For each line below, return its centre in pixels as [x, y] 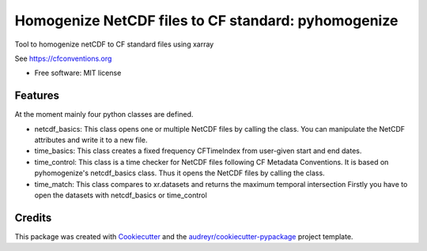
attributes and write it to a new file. [91, 140]
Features [37, 96]
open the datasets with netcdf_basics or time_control [121, 195]
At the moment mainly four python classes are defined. [104, 114]
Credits [33, 217]
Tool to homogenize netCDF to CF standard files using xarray [114, 44]
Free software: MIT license [78, 73]
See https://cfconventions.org [63, 58]
